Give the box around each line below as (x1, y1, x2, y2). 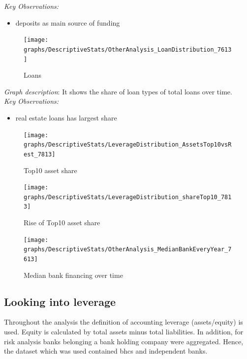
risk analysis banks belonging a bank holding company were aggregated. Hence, (4, 336, 244, 346)
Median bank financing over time (24, 269, 123, 280)
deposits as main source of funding (15, 17, 120, 28)
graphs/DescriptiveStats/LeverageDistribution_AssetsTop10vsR (24, 141, 232, 149)
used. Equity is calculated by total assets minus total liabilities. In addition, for (4, 327, 244, 337)
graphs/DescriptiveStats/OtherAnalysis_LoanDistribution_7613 (24, 46, 232, 53)
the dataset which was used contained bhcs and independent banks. (4, 346, 208, 356)
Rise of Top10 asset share (24, 217, 100, 228)
